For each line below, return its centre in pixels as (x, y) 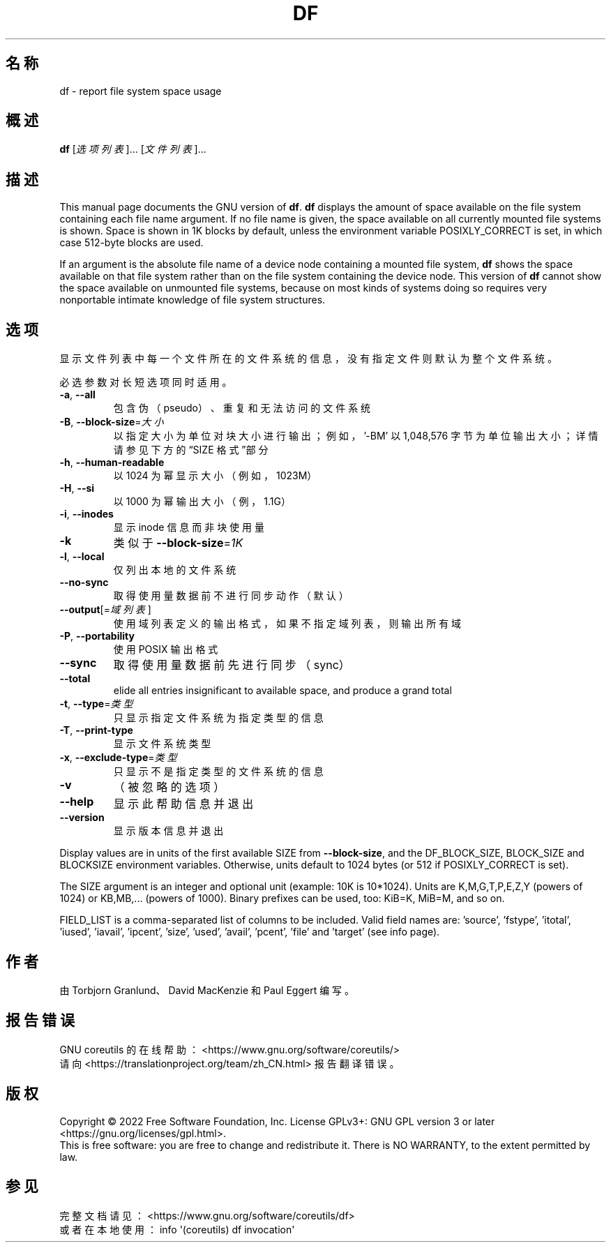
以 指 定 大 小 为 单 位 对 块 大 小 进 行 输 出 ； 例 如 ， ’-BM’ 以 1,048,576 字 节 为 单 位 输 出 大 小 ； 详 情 (356, 436)
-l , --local (82, 557)
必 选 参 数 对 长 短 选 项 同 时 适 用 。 (146, 382)
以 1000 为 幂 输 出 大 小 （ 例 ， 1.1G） (202, 502)
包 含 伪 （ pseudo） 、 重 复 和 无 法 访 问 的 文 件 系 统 (242, 408)
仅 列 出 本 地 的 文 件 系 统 (175, 570)
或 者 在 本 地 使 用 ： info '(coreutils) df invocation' (177, 1229)
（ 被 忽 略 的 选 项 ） (169, 787)
